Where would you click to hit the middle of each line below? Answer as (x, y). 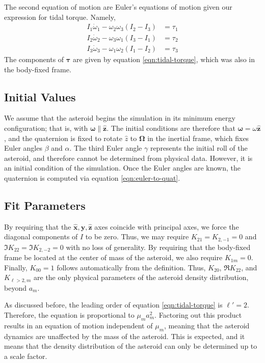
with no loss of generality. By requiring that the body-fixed (158, 247)
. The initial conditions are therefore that (171, 128)
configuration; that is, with (46, 128)
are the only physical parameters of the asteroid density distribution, (141, 277)
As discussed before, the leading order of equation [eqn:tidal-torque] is (113, 305)
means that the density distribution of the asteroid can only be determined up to (131, 346)
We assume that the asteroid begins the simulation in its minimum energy (120, 118)
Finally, (16, 267)
